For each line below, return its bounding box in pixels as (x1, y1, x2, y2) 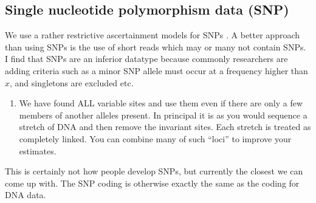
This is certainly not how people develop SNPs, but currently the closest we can (5, 165, 303, 177)
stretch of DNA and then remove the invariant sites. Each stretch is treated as (19, 120, 311, 133)
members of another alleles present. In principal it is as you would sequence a (19, 108, 307, 121)
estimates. (19, 144, 57, 157)
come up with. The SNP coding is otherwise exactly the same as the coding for (5, 176, 300, 189)
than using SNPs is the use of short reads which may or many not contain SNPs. (5, 40, 306, 53)
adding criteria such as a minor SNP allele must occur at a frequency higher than (5, 64, 308, 77)
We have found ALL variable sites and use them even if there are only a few (19, 97, 303, 109)
